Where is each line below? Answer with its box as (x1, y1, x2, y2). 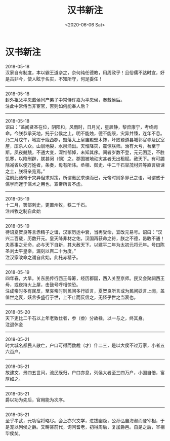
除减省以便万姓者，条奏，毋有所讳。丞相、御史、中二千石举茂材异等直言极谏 (5, 162, 165, 168)
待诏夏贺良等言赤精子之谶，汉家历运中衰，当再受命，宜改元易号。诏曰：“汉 (5, 229, 163, 235)
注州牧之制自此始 (5, 208, 41, 214)
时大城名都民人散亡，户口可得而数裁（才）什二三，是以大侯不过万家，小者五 (5, 342, 165, 348)
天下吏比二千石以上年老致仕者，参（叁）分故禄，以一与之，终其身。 (5, 315, 147, 321)
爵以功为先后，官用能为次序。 (5, 396, 67, 403)
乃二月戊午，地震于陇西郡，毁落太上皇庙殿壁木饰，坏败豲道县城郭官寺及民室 (5, 136, 165, 142)
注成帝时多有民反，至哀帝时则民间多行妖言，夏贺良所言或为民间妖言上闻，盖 (5, 288, 165, 294)
